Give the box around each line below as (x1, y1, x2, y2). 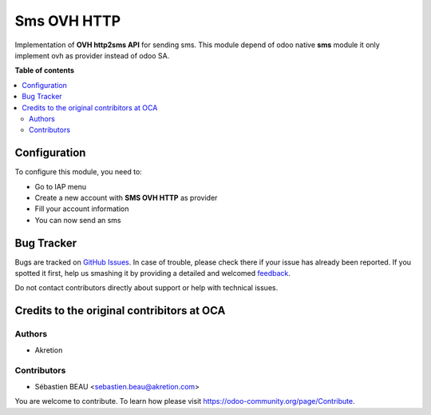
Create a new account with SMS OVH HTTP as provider (34, 193, 218, 202)
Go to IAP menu (34, 182, 87, 191)
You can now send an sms (34, 215, 121, 225)
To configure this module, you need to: (14, 167, 143, 177)
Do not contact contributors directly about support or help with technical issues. (14, 283, 279, 293)
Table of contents (14, 66, 75, 75)
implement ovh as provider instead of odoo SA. (14, 50, 170, 60)
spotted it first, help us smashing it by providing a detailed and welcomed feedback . (14, 269, 291, 278)
